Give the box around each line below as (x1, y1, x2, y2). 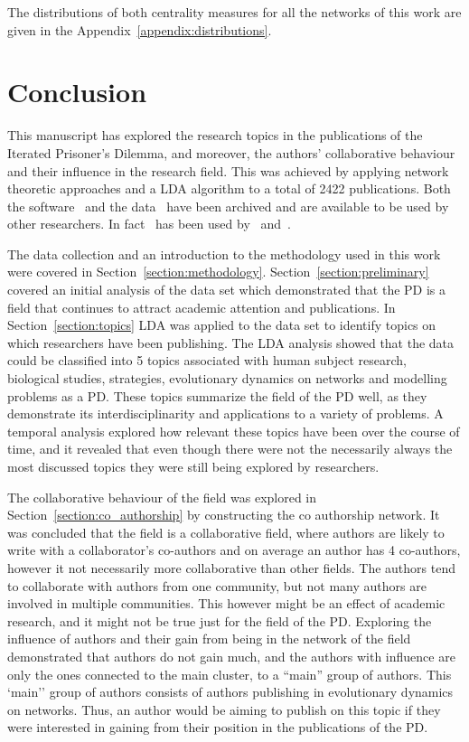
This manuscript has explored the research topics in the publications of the (7, 126, 423, 145)
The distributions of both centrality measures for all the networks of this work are (7, 3, 462, 21)
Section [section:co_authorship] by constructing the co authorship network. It (7, 505, 440, 524)
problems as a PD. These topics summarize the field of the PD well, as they (7, 386, 427, 405)
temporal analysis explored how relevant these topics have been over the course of (7, 421, 460, 440)
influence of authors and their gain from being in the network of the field (7, 629, 411, 648)
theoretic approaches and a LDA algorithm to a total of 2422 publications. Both (7, 179, 451, 198)
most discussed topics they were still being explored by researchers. (7, 457, 380, 475)
